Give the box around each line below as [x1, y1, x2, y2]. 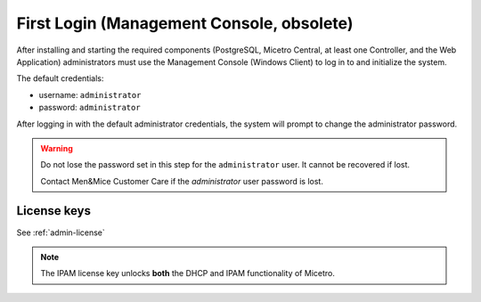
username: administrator [38, 89, 142, 100]
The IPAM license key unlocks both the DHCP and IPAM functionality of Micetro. [40, 268, 336, 279]
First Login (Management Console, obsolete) [16, 13, 354, 33]
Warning [40, 143, 73, 153]
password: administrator [38, 102, 142, 113]
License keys [16, 203, 91, 218]
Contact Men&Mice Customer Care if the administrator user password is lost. [40, 175, 324, 186]
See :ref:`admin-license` [16, 227, 106, 238]
